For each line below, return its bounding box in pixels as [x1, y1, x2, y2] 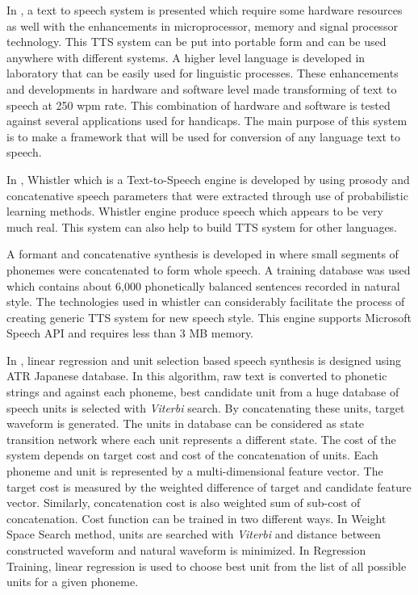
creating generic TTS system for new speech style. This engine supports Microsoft [6, 308, 412, 325]
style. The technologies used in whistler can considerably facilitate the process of [6, 293, 405, 310]
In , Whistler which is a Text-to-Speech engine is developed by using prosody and [6, 170, 410, 187]
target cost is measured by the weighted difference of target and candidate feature [6, 478, 412, 495]
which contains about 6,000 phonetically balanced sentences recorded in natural [6, 277, 400, 294]
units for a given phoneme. [6, 573, 139, 590]
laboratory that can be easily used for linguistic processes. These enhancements [6, 65, 399, 82]
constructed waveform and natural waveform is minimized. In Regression [6, 542, 366, 558]
